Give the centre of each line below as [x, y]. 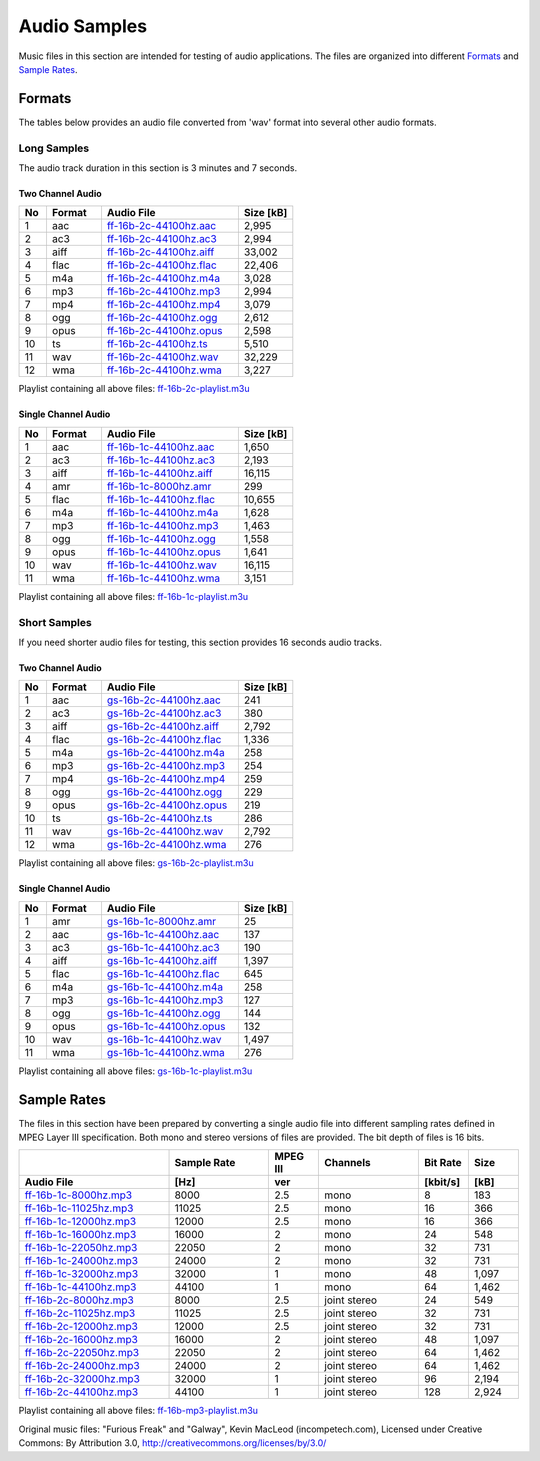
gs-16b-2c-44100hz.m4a [165, 753]
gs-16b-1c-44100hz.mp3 [165, 1000]
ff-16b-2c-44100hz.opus [164, 331]
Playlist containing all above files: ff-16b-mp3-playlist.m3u [138, 1411]
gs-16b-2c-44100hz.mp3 [165, 766]
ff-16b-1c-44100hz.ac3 [160, 460]
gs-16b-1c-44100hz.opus [166, 1026]
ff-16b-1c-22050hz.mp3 [81, 1248]
